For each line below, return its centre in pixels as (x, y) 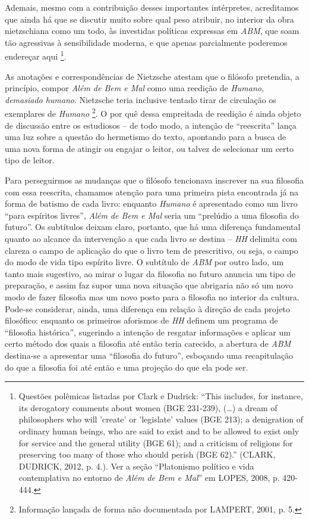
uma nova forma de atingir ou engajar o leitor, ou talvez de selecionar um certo (149, 148)
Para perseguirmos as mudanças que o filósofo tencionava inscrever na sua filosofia (154, 180)
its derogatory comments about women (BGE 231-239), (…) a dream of (148, 407)
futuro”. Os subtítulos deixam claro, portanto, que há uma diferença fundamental (153, 227)
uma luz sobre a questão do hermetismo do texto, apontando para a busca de (146, 137)
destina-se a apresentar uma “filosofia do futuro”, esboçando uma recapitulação (149, 355)
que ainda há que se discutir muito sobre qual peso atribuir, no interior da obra (149, 19)
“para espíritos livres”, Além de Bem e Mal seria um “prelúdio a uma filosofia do (152, 215)
